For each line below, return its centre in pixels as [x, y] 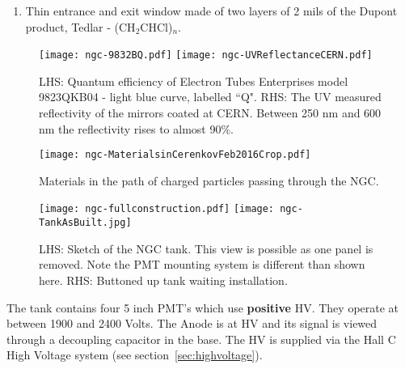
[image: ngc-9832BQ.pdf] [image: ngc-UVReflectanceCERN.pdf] [206, 55]
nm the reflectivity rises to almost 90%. [136, 128]
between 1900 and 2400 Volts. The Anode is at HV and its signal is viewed [192, 323]
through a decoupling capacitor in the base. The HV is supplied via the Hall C [201, 339]
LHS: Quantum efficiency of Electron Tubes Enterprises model [194, 81]
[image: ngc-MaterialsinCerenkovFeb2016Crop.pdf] [175, 155]
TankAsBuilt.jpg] [85, 223]
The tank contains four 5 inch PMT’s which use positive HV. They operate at [203, 307]
